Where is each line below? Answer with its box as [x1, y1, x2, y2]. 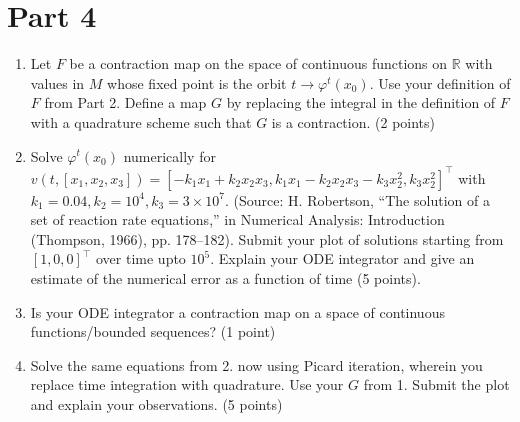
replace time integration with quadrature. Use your [30, 374, 344, 395]
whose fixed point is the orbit [107, 72, 287, 93]
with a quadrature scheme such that [30, 111, 252, 132]
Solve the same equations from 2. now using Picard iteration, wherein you [30, 354, 483, 375]
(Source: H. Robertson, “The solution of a [233, 189, 490, 210]
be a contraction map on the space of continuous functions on [69, 53, 448, 74]
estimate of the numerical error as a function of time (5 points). [30, 267, 421, 288]
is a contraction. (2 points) [271, 111, 436, 132]
